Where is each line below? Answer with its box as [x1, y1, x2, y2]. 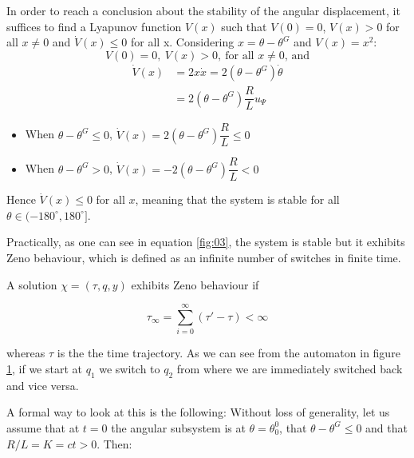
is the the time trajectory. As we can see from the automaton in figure [57, 344, 400, 361]
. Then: [97, 435, 132, 452]
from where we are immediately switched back [176, 360, 403, 376]
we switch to [99, 360, 160, 376]
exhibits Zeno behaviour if [131, 276, 259, 293]
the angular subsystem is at [111, 419, 246, 436]
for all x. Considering [131, 34, 235, 50]
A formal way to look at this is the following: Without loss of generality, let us [6, 404, 390, 420]
